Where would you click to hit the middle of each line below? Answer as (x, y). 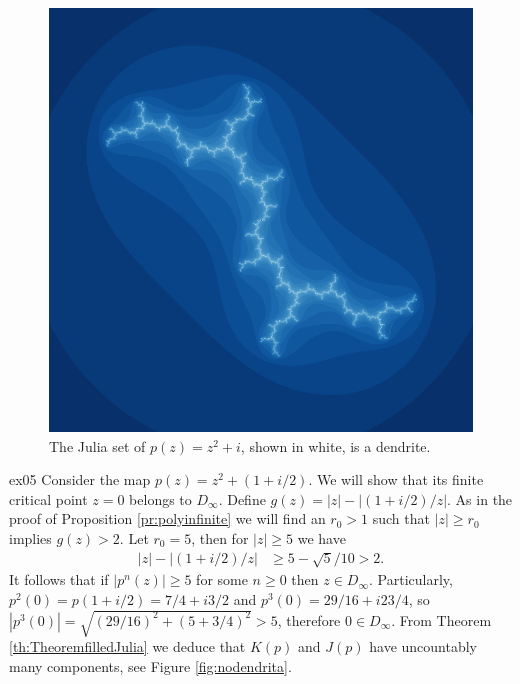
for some (222, 579)
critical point (48, 498)
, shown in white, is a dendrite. (335, 445)
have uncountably (423, 646)
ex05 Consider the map (80, 479)
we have (321, 537)
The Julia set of (97, 445)
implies (30, 537)
